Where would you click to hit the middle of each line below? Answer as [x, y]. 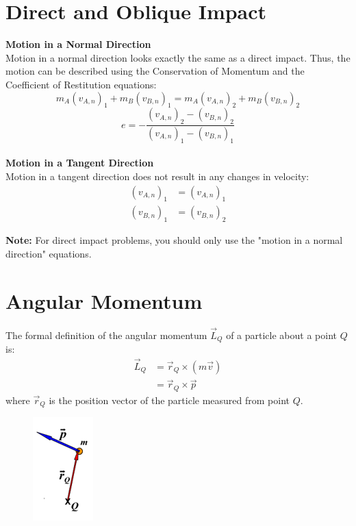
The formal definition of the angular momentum [106, 335]
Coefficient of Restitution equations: [81, 84]
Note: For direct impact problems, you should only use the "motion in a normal [174, 240]
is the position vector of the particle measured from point [169, 400]
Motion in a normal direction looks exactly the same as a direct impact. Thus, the [178, 57]
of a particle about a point [281, 335]
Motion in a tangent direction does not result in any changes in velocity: [157, 176]
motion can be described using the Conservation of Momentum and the [155, 71]
